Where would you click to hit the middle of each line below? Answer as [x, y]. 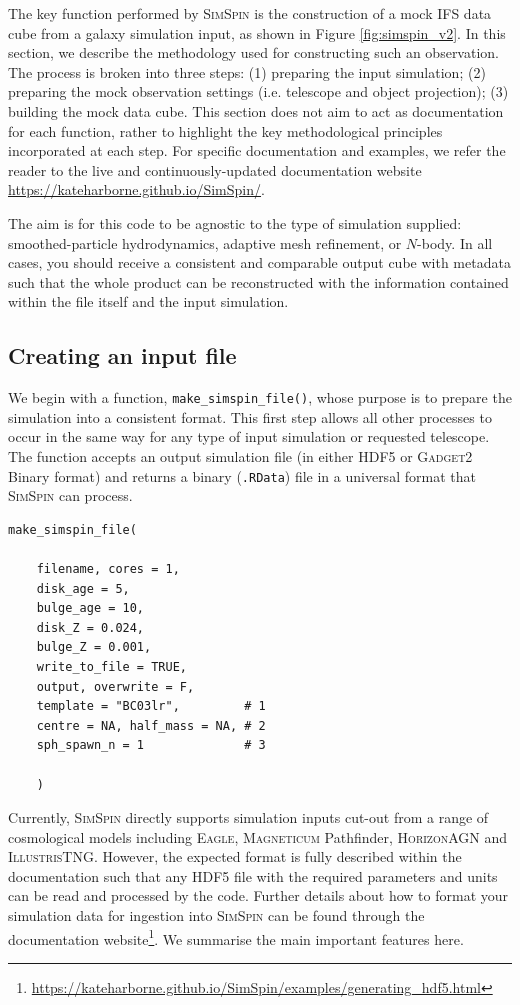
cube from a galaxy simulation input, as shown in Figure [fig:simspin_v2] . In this [257, 32]
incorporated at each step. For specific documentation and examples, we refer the [257, 150]
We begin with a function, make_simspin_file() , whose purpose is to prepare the [260, 397]
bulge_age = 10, [90, 608]
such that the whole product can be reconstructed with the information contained [258, 281]
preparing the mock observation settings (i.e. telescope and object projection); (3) [258, 91]
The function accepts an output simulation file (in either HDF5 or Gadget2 [240, 455]
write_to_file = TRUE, [111, 666]
